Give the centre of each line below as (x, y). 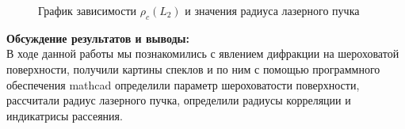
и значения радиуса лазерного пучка (272, 10)
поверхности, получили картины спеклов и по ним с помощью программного (193, 68)
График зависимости (88, 10)
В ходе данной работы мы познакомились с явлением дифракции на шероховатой (203, 53)
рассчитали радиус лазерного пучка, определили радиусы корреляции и (179, 100)
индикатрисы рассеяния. (65, 115)
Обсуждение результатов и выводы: (98, 38)
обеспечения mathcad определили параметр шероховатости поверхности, (183, 84)
